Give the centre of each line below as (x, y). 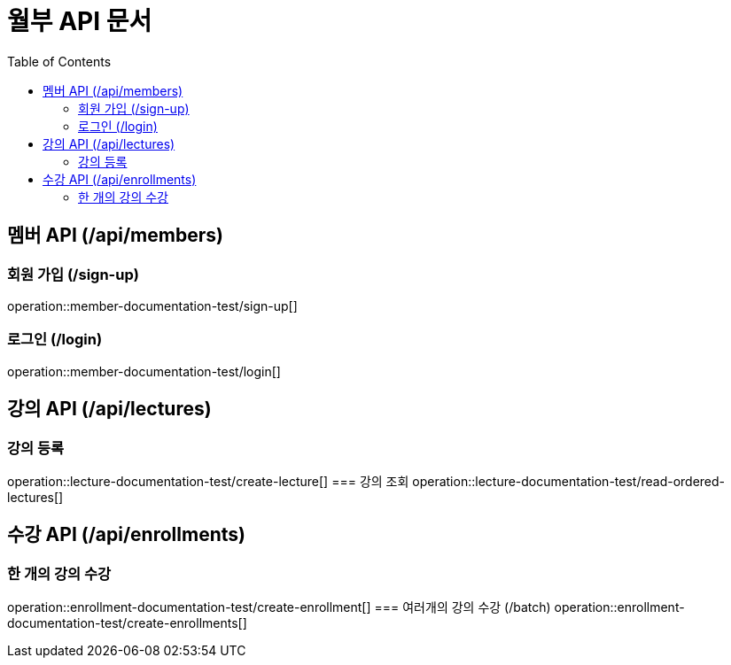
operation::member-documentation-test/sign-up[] (152, 305)
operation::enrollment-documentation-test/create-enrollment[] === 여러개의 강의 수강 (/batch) (279, 607)
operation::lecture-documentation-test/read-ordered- (569, 481)
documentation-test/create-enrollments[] (127, 623)
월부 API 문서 (80, 21)
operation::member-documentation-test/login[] (144, 371)
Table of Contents (59, 61)
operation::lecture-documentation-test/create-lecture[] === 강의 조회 (208, 481)
